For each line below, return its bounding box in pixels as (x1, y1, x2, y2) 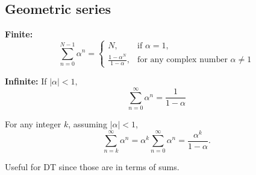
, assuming (68, 117, 107, 130)
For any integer (5, 117, 61, 130)
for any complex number (137, 56, 228, 65)
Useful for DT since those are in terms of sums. (5, 161, 180, 173)
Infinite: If (5, 75, 47, 87)
